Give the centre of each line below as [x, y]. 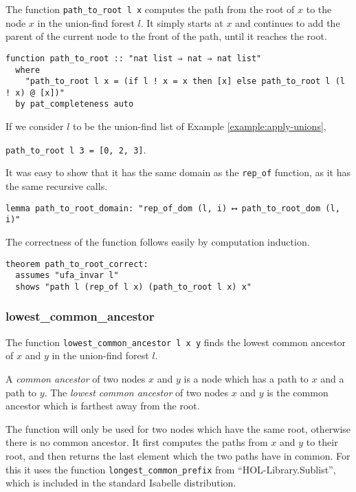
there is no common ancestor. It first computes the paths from [137, 442]
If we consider [35, 126]
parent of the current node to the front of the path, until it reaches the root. [166, 36]
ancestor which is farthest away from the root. [103, 406]
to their [322, 442]
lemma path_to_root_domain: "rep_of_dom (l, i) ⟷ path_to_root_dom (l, [173, 208]
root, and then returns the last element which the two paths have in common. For [178, 455]
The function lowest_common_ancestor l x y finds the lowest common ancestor [176, 342]
